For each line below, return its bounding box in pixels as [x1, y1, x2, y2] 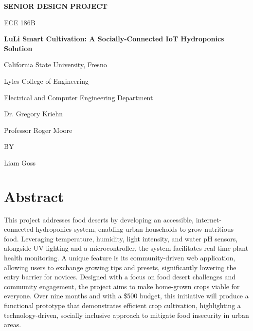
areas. [4, 319, 21, 330]
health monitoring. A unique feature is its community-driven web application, [4, 253, 235, 263]
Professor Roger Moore [4, 125, 72, 135]
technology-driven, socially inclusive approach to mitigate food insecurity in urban [4, 310, 249, 320]
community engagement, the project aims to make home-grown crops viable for [4, 281, 240, 291]
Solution [4, 43, 33, 53]
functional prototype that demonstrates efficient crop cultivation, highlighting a [4, 300, 241, 310]
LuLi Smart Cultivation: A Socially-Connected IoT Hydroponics [4, 34, 224, 44]
